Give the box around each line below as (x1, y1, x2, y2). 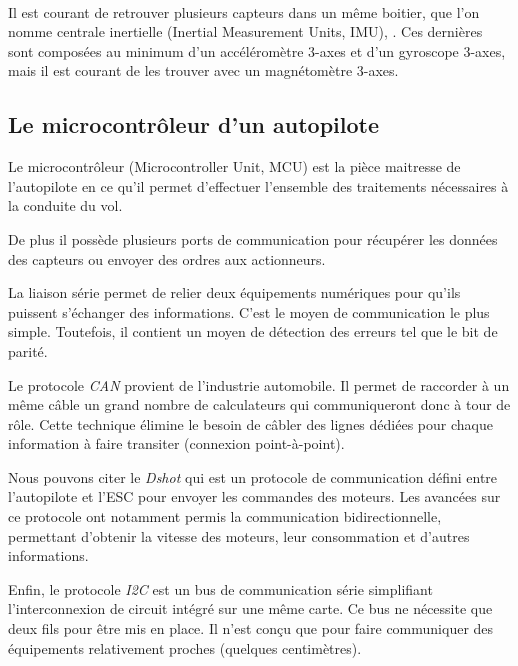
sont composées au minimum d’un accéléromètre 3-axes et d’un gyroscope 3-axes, (8, 40, 506, 61)
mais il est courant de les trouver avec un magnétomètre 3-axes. (8, 60, 399, 81)
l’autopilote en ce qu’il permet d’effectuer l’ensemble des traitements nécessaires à (8, 175, 509, 196)
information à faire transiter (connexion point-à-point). (8, 433, 345, 454)
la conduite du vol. (8, 195, 123, 216)
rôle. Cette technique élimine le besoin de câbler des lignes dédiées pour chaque (8, 413, 493, 434)
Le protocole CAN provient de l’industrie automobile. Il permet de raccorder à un (8, 374, 510, 395)
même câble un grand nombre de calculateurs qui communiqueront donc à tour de (8, 394, 511, 415)
